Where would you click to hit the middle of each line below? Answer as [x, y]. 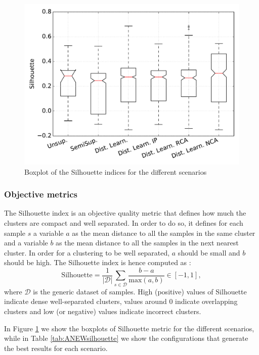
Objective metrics [41, 194]
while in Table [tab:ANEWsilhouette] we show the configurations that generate [126, 338]
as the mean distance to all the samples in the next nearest [147, 243]
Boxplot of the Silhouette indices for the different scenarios [116, 171]
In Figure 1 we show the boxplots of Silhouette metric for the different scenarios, [129, 328]
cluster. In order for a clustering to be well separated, [87, 252]
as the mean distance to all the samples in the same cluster [164, 233]
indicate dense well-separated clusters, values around [85, 301]
